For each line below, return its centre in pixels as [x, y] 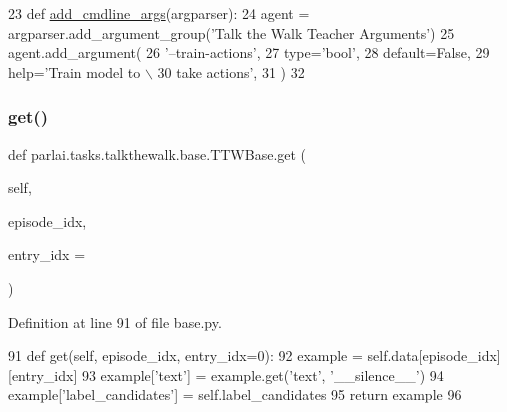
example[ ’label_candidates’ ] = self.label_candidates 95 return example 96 [235, 394]
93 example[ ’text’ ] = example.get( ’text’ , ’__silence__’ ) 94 [262, 374]
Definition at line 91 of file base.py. [115, 321]
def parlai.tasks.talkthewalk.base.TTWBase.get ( [157, 153]
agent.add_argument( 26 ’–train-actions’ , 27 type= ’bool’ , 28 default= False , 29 [249, 52]
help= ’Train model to [74, 71]
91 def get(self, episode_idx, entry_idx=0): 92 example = [185, 355]
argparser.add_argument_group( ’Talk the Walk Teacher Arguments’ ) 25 [231, 32]
